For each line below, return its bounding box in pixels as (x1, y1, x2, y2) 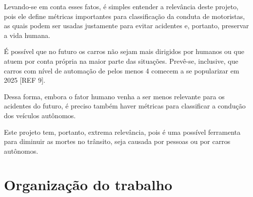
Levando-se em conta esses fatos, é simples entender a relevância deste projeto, (4, 1, 239, 11)
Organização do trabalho (4, 174, 173, 194)
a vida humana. (4, 30, 50, 40)
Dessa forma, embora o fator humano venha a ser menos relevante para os (4, 91, 225, 101)
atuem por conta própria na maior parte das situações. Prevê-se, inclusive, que (4, 55, 238, 66)
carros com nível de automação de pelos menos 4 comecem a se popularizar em (4, 65, 239, 75)
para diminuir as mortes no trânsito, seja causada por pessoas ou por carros (4, 136, 231, 146)
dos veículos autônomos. (4, 110, 76, 120)
